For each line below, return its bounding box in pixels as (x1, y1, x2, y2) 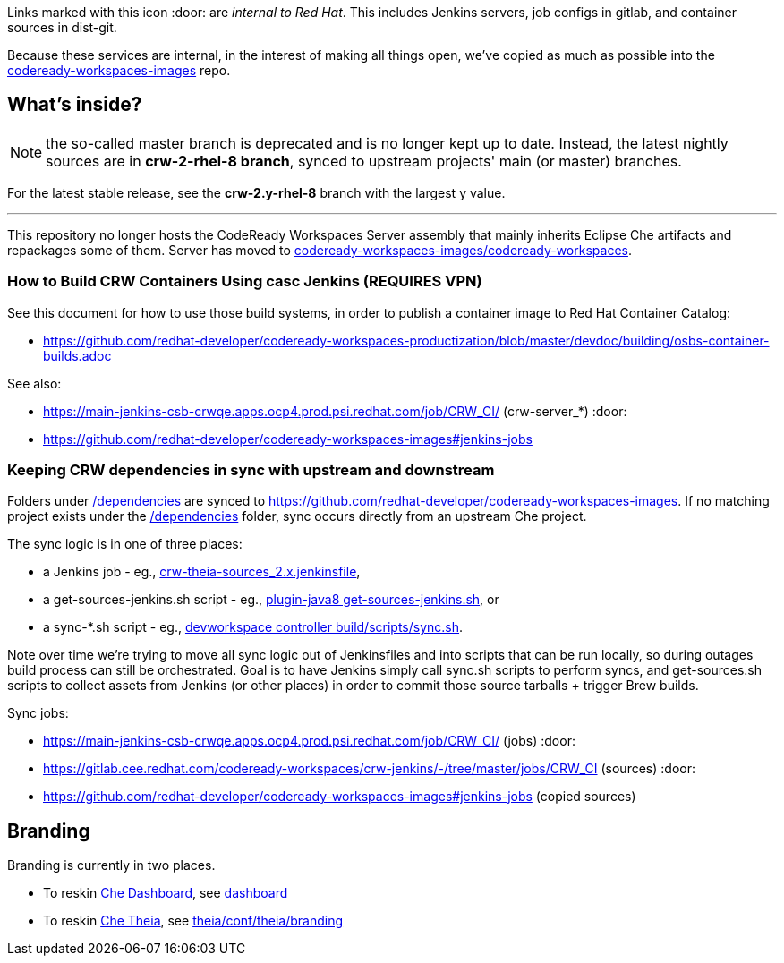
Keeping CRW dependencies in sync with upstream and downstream (7, 460, 495, 479)
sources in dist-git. (7, 20, 117, 35)
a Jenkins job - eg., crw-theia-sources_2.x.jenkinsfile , (43, 564, 361, 580)
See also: (7, 375, 62, 391)
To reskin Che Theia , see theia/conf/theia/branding (43, 913, 344, 929)
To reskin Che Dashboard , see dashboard (43, 885, 288, 901)
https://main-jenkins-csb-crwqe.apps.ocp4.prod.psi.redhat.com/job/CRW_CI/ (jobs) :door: (43, 733, 575, 749)
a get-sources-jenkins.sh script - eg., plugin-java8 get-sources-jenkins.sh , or (43, 592, 499, 608)
